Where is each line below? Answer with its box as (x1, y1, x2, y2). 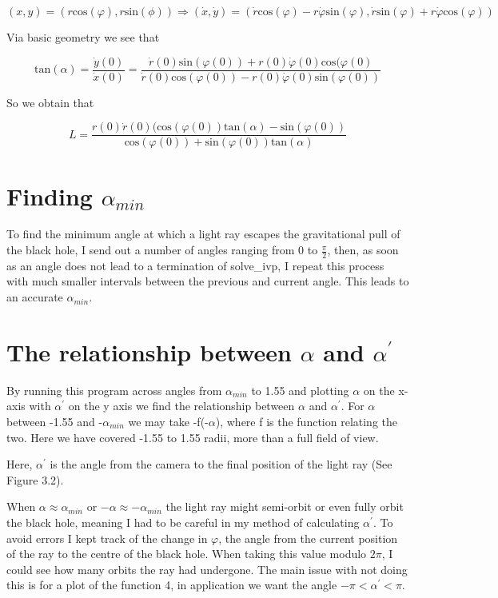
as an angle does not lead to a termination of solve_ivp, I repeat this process (6, 257, 384, 273)
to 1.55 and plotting (251, 381, 349, 398)
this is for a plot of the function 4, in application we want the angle (6, 576, 337, 593)
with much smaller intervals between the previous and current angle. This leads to (6, 273, 409, 289)
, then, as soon (327, 241, 399, 258)
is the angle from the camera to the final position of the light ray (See (50, 456, 392, 472)
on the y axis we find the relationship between (68, 397, 295, 414)
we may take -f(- (128, 413, 209, 429)
